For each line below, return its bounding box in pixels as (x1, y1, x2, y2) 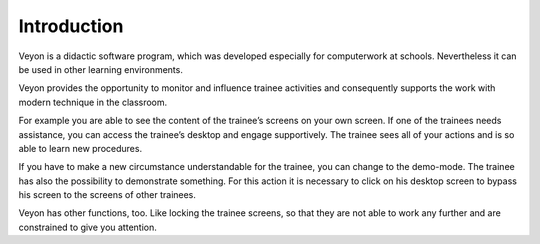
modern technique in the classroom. (18, 96, 168, 108)
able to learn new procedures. (18, 142, 143, 154)
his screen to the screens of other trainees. (18, 189, 197, 201)
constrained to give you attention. (18, 221, 157, 233)
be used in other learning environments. (18, 63, 184, 75)
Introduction (18, 15, 124, 37)
